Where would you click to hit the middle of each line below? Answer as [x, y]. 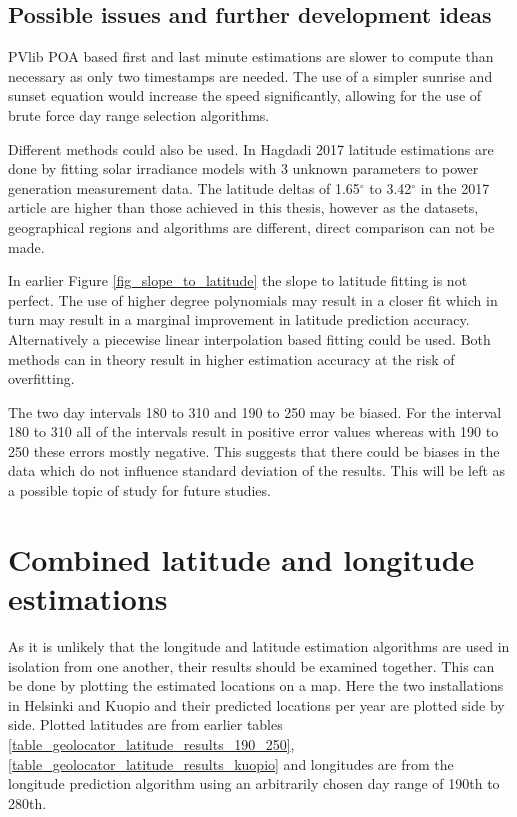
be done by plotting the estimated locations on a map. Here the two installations [256, 685]
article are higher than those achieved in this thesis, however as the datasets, [243, 207]
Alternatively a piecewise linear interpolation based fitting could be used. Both [249, 338]
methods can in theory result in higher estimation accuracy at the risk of [231, 358]
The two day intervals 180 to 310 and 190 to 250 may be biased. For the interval [255, 411]
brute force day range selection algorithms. [139, 114]
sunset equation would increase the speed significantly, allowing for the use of [245, 95]
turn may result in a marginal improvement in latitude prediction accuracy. [239, 319]
